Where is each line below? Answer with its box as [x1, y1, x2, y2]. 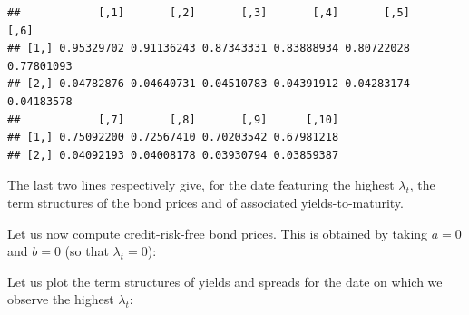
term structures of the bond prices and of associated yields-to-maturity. [7, 192, 404, 212]
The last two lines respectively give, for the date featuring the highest [7, 175, 395, 194]
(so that [64, 241, 109, 261]
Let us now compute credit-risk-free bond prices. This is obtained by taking [7, 223, 428, 242]
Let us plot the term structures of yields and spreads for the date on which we [7, 271, 443, 290]
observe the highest [7, 290, 114, 309]
